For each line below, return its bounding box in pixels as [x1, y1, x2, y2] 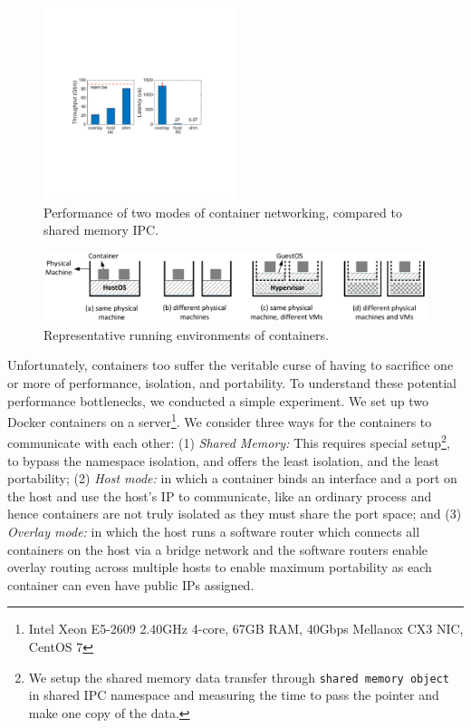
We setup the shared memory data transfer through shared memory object [28, 667, 449, 686]
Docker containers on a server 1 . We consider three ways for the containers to [7, 410, 432, 431]
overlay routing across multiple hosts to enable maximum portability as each [7, 558, 432, 577]
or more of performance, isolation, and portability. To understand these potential [7, 373, 457, 392]
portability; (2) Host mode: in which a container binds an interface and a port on [7, 469, 457, 488]
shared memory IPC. [43, 220, 159, 239]
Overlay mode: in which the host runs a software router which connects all [7, 522, 420, 541]
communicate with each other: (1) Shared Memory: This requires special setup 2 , [7, 431, 450, 452]
